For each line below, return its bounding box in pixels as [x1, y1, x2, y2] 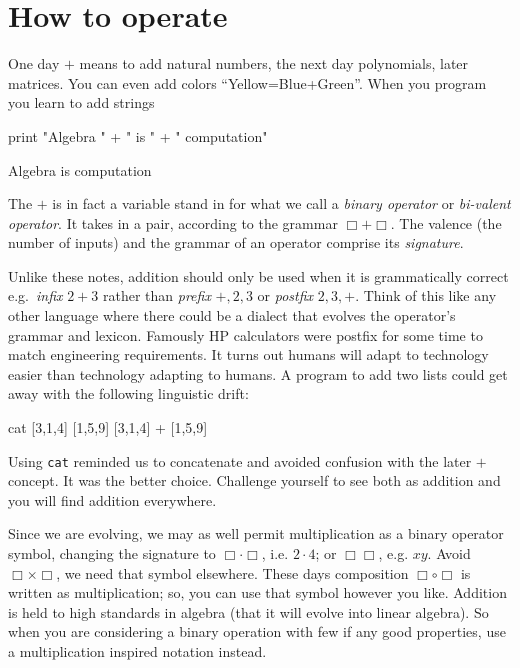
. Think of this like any [355, 285, 497, 306]
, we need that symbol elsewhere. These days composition [56, 562, 409, 583]
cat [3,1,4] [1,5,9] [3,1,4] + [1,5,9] [8, 417, 208, 438]
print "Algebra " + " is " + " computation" [8, 125, 268, 146]
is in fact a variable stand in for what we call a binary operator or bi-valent [52, 193, 511, 214]
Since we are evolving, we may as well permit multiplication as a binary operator [8, 523, 504, 544]
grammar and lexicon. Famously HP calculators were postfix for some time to [8, 324, 483, 345]
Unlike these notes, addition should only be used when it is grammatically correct [8, 265, 509, 286]
